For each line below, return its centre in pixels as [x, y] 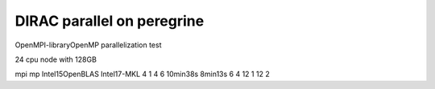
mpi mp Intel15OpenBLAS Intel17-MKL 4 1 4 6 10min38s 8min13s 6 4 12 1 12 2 [142, 74]
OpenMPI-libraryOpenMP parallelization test [88, 45]
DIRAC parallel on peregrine [110, 21]
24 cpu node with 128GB [56, 59]
